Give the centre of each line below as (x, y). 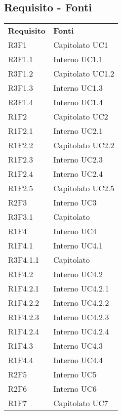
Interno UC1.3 (78, 88)
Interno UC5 (75, 374)
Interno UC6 (75, 389)
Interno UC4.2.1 (81, 289)
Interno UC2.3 (78, 160)
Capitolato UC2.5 (84, 188)
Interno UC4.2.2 (81, 303)
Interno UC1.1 (78, 59)
